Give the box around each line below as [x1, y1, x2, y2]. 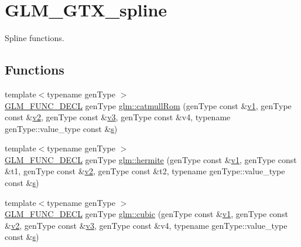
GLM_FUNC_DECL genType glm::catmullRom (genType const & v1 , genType [5, 99, 292, 111]
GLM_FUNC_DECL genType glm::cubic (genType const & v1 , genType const [5, 208, 288, 220]
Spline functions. [5, 32, 64, 44]
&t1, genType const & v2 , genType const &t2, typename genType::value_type [5, 165, 285, 177]
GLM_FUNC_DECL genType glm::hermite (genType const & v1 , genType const [5, 153, 297, 165]
